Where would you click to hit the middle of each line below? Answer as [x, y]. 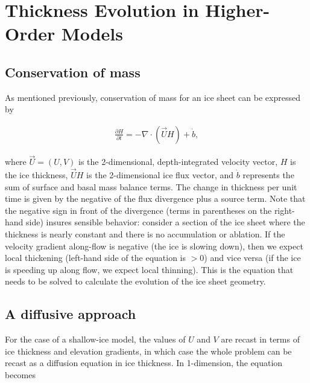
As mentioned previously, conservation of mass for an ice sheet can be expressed [153, 97]
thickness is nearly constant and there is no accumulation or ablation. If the [145, 233]
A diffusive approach [71, 314]
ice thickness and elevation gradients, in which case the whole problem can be [148, 351]
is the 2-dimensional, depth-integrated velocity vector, [178, 162]
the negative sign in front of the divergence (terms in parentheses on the [138, 210]
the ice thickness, [36, 175]
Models [92, 34]
